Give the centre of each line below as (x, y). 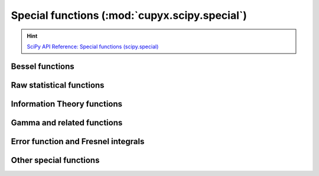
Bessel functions (43, 66)
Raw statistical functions (58, 85)
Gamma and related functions (67, 123)
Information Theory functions (67, 104)
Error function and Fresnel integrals (78, 141)
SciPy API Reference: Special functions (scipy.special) (93, 47)
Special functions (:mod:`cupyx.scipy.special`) (129, 15)
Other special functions (55, 160)
